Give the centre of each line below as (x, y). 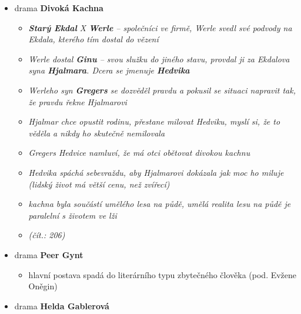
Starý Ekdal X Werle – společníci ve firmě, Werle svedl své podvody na (160, 27)
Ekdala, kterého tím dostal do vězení (93, 39)
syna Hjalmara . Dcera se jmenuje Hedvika (109, 70)
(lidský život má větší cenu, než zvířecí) (99, 184)
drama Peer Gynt (49, 254)
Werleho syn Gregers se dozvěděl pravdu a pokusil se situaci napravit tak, (162, 90)
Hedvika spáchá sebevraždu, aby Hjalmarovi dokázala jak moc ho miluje (156, 172)
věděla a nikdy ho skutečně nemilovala (97, 133)
